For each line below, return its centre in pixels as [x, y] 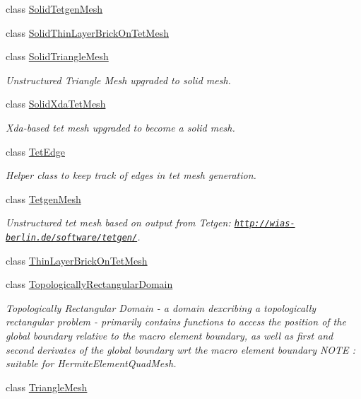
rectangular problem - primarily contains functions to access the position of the [176, 322]
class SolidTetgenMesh [54, 8]
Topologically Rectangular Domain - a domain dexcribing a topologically [161, 307]
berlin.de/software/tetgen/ [72, 238]
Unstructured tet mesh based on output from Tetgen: [118, 222]
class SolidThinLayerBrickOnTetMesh [87, 32]
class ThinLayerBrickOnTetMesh [77, 260]
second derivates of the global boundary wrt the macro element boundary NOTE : [180, 349]
